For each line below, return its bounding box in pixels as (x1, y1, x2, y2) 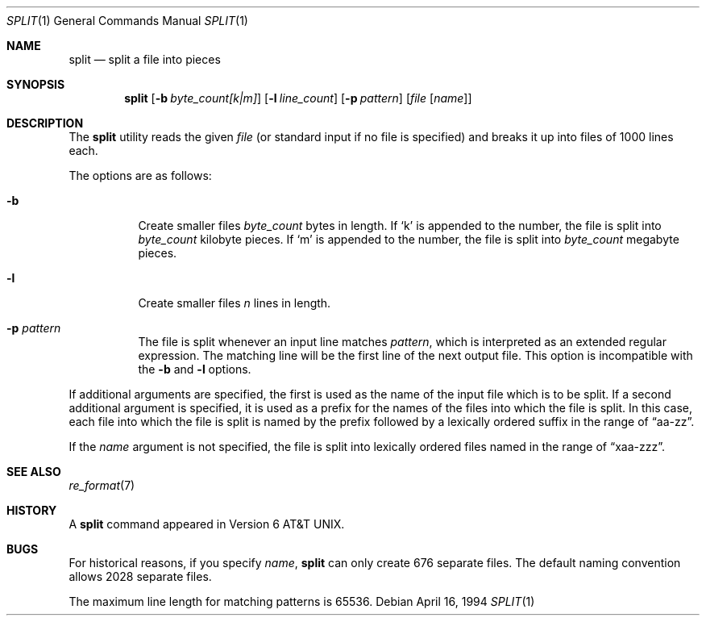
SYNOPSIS (6, 77, 65, 91)
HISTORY (6, 503, 57, 517)
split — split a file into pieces (69, 52, 221, 66)
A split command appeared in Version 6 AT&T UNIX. (69, 517, 345, 531)
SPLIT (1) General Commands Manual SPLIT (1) (6, 14, 248, 27)
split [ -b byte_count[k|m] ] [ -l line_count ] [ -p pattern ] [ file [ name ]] (124, 91, 472, 105)
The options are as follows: (69, 169, 212, 182)
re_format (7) (69, 478, 135, 492)
